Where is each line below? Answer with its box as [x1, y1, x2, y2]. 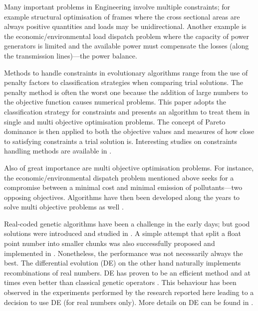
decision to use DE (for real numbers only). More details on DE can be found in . [4, 296, 254, 307]
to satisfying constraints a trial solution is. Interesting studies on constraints [4, 135, 237, 146]
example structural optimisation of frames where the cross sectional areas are [4, 11, 240, 21]
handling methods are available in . [4, 145, 112, 156]
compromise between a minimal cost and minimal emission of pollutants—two [4, 182, 243, 192]
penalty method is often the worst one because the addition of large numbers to [4, 86, 248, 97]
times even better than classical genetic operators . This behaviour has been [4, 277, 237, 287]
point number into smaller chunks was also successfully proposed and [4, 238, 215, 248]
